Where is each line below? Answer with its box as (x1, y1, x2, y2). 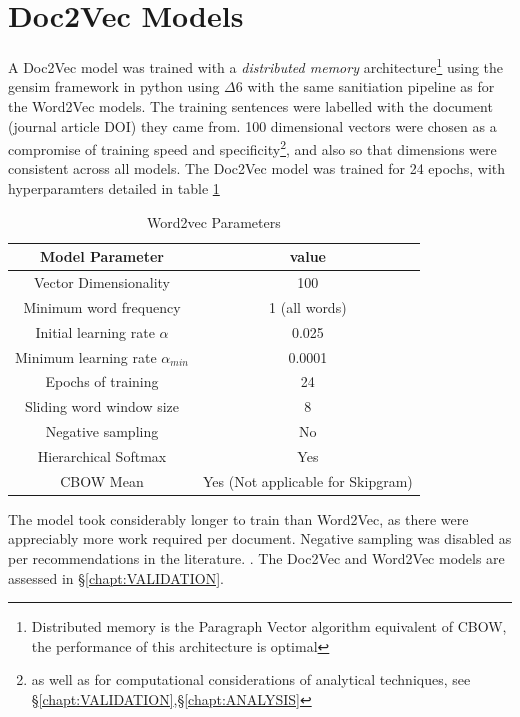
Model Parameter (40, 246, 164, 267)
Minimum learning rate (15, 346, 157, 367)
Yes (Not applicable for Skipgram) (202, 470, 413, 491)
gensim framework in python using (8, 76, 220, 97)
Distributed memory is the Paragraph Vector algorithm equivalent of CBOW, (31, 616, 507, 637)
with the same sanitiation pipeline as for (247, 76, 495, 97)
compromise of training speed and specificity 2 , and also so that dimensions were (8, 136, 497, 159)
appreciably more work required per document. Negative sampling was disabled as (8, 528, 512, 549)
